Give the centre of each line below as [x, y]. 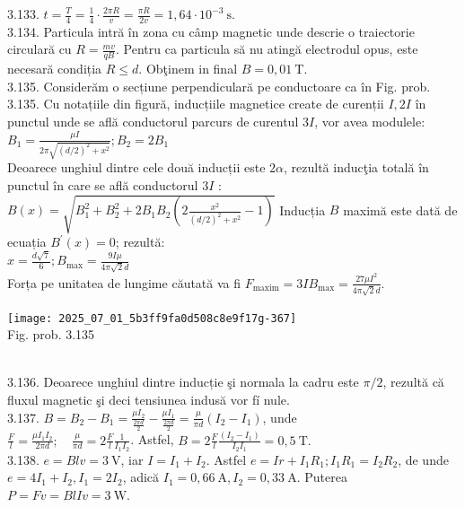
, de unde [423, 459]
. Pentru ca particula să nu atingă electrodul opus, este [267, 49]
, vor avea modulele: [370, 122]
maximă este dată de [400, 210]
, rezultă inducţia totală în [356, 167]
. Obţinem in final [188, 69]
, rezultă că [413, 382]
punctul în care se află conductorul [103, 184]
